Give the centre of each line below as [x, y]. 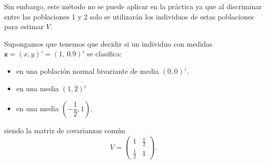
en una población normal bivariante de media [88, 70]
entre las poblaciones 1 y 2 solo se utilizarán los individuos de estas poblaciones [129, 16]
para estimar [24, 26]
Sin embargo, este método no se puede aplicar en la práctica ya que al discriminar [133, 6]
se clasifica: [104, 54]
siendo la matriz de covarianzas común [65, 130]
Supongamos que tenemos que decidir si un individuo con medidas [108, 43]
